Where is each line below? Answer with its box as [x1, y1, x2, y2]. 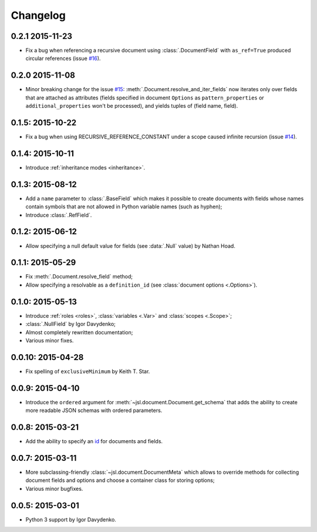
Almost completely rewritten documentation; [25, 328, 133, 335]
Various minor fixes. [25, 337, 74, 344]
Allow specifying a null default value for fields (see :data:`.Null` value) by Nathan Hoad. [25, 242, 236, 250]
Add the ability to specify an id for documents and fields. [25, 438, 163, 445]
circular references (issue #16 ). [25, 55, 101, 62]
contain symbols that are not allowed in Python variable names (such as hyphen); [25, 203, 222, 210]
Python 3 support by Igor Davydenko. [25, 516, 117, 523]
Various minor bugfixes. [25, 485, 83, 492]
